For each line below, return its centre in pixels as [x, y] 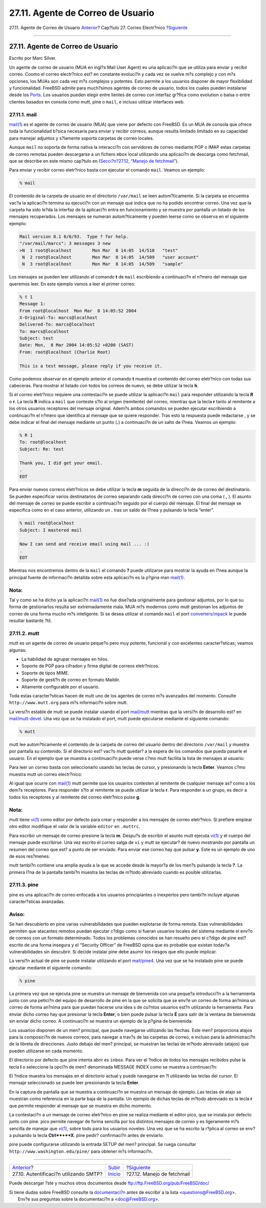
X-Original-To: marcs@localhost [59, 317]
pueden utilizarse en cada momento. [46, 1051]
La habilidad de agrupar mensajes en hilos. [65, 659]
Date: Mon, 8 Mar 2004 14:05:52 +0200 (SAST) [77, 345]
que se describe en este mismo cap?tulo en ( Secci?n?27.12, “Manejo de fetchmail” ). [94, 161]
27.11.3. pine [24, 885]
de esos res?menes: [30, 856]
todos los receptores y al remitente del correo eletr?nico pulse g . [75, 797]
